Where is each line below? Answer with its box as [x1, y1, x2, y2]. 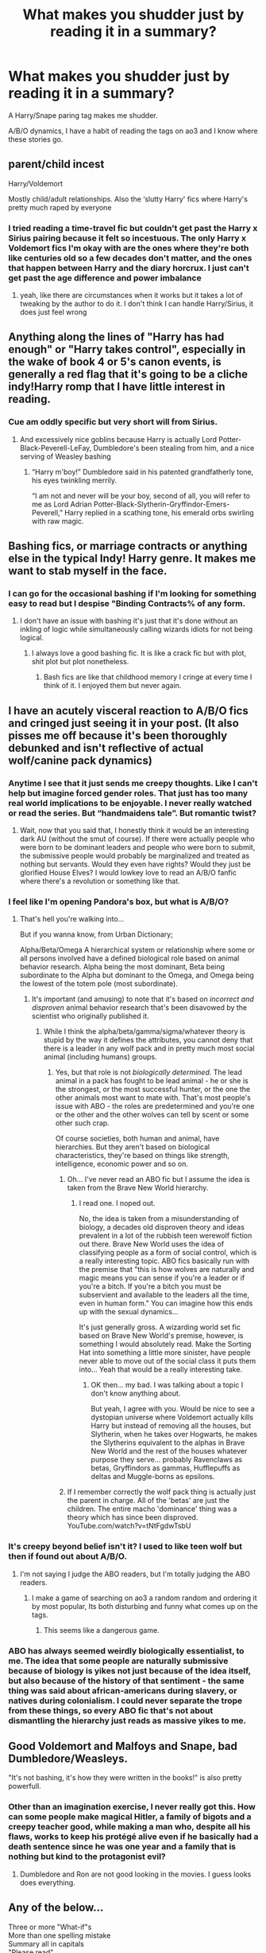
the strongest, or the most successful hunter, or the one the [55, 1085, 251, 1094]
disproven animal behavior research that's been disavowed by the [31, 1003, 248, 1012]
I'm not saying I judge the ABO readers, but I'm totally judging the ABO [19, 1569, 250, 1579]
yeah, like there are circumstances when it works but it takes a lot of [19, 291, 244, 300]
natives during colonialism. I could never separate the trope [8, 1695, 243, 1706]
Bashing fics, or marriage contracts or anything [8, 539, 248, 553]
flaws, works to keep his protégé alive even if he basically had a [8, 1831, 259, 1842]
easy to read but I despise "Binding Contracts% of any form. [8, 598, 246, 609]
